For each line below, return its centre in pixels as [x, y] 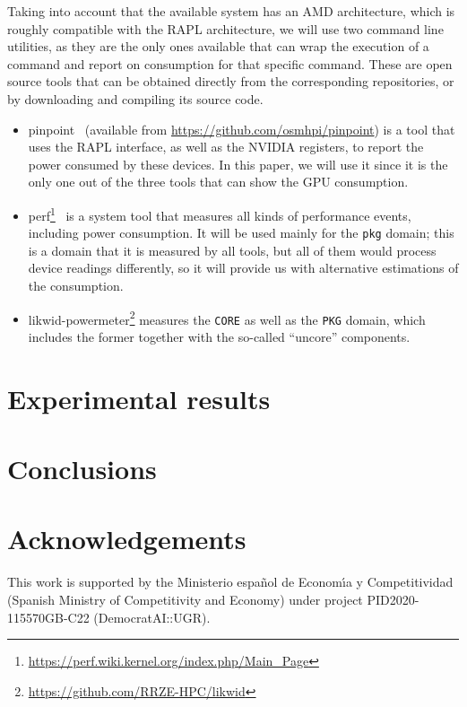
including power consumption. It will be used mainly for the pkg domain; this [241, 233]
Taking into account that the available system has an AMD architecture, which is [231, 11]
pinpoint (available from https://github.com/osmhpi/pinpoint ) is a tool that [242, 129]
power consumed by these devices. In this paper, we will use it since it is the [238, 164]
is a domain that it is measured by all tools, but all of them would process [232, 250]
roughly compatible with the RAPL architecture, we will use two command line [225, 28]
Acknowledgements [127, 539]
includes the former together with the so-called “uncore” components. [219, 336]
